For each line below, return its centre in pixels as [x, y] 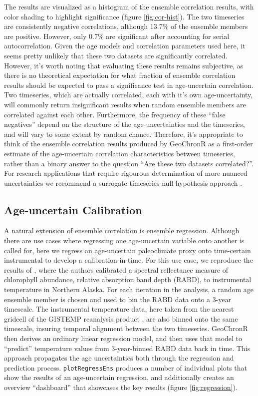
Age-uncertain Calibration [73, 209]
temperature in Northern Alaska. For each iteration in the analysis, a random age [129, 289]
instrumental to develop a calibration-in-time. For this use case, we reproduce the [129, 260]
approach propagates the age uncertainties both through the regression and [119, 358]
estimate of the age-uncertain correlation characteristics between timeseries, [120, 153]
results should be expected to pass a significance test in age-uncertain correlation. [129, 85]
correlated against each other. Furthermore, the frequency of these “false [115, 114]
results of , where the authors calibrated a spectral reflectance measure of [116, 269]
